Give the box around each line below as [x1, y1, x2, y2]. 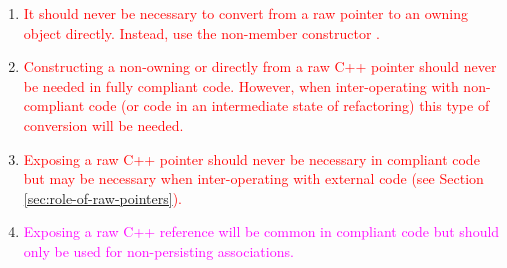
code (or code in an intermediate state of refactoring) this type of [88, 95, 490, 116]
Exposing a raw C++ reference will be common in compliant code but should [23, 221, 500, 242]
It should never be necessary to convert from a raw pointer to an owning [23, 3, 468, 23]
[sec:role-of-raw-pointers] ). [23, 187, 182, 208]
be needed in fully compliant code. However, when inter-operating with [23, 75, 459, 96]
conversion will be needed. [23, 114, 184, 135]
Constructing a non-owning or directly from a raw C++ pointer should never [23, 56, 497, 77]
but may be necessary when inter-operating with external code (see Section [23, 168, 484, 189]
